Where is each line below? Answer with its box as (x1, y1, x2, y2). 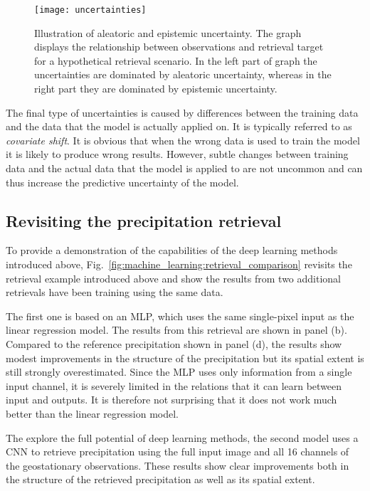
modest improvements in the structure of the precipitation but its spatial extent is (6, 350, 364, 365)
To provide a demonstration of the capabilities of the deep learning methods (6, 243, 338, 258)
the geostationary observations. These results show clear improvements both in (6, 458, 349, 472)
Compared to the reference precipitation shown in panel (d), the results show (6, 336, 342, 351)
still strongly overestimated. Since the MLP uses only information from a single (6, 364, 352, 379)
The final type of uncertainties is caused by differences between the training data (6, 105, 359, 120)
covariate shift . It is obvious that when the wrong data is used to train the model (6, 132, 360, 147)
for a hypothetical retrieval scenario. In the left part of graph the (34, 53, 317, 68)
